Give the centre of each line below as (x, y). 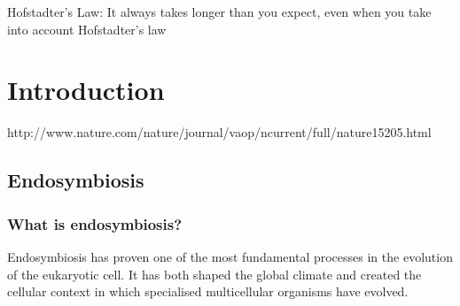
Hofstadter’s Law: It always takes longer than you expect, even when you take (219, 11)
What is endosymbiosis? (95, 223)
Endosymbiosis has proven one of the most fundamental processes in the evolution (230, 256)
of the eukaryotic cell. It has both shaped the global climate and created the (214, 274)
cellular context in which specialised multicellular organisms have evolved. (208, 291)
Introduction (86, 90)
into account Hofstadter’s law (87, 29)
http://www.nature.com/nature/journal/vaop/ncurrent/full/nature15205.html (219, 132)
